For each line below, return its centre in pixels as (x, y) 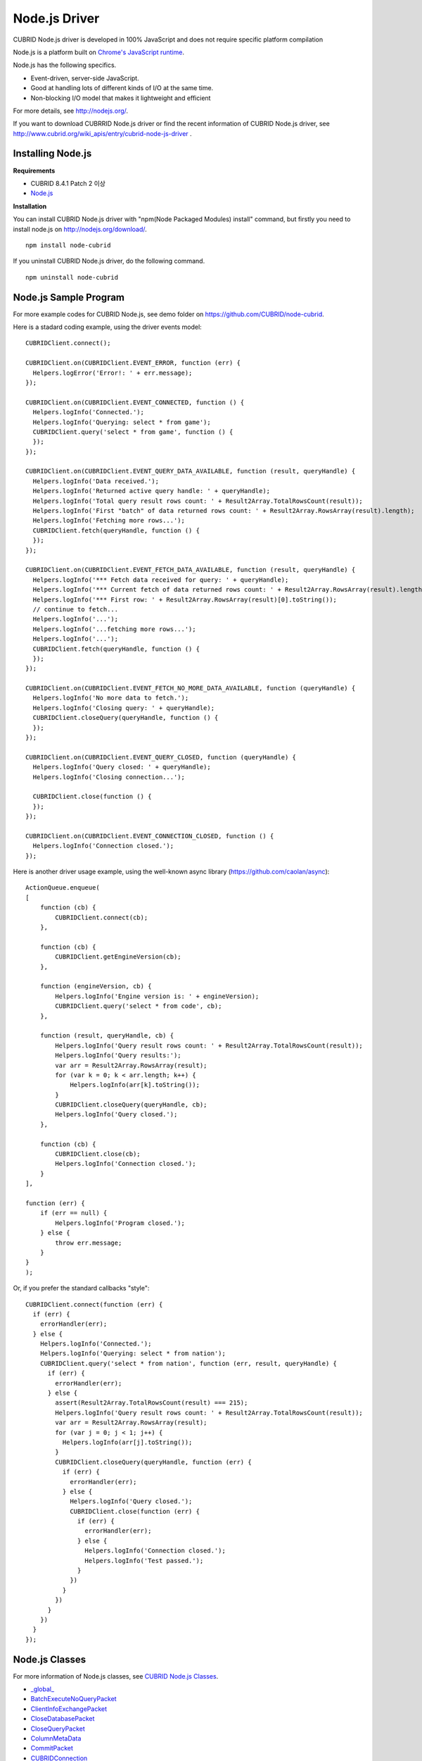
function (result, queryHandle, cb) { (107, 1036)
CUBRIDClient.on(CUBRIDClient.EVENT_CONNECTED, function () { (135, 402)
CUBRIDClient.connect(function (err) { (94, 1304)
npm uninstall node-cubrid (72, 277)
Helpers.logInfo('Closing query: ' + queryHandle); (123, 708)
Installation (30, 206)
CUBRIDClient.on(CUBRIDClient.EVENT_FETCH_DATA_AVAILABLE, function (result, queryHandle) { (191, 570)
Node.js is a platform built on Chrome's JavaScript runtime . (98, 52)
